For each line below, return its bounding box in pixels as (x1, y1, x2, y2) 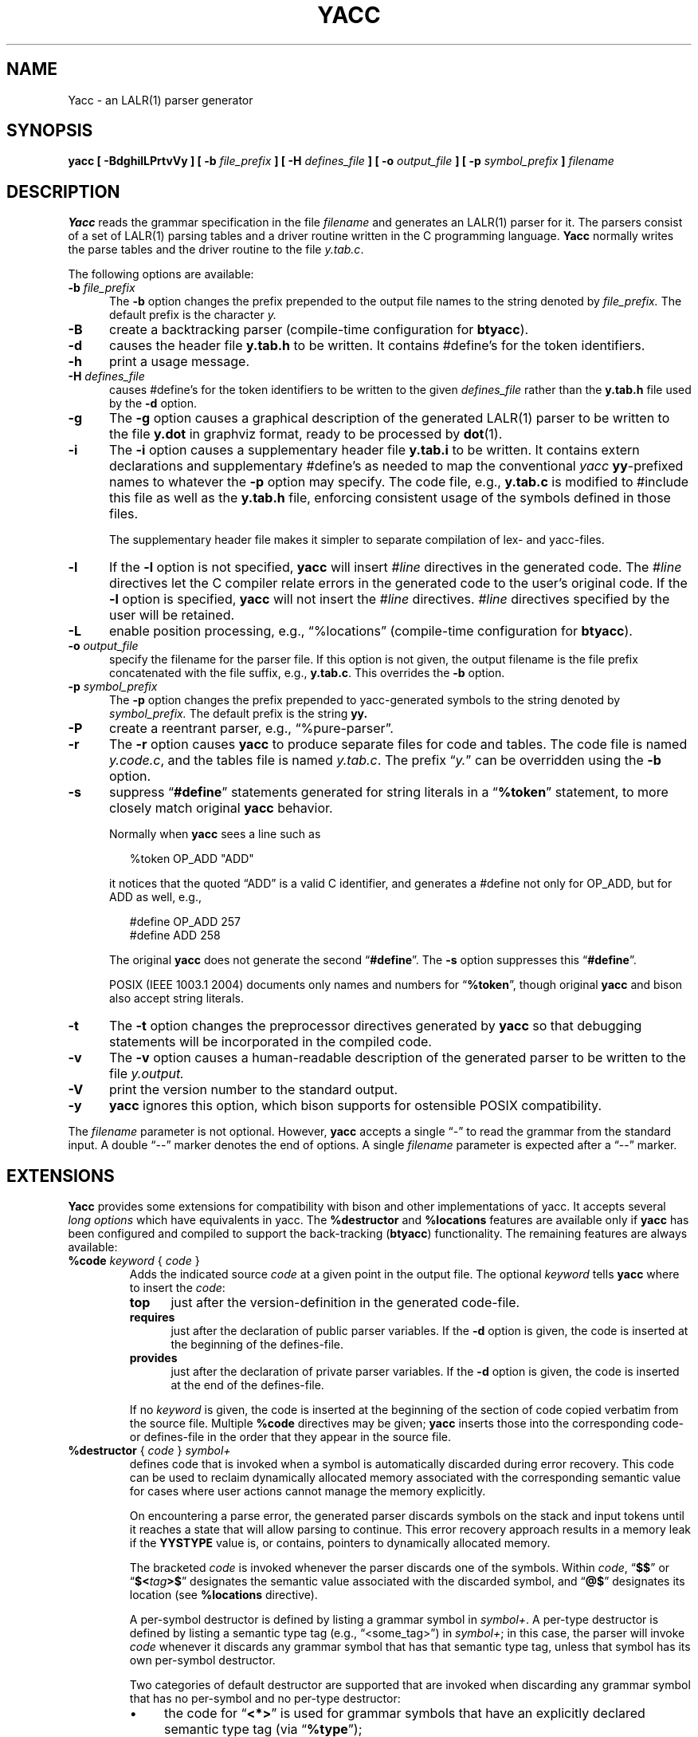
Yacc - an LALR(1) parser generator (68, 93, 253, 107)
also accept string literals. (109, 991, 244, 1006)
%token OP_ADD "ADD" (129, 852, 254, 866)
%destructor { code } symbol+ (68, 1444, 231, 1458)
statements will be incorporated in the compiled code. (108, 1034, 432, 1050)
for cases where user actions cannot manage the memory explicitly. (129, 1484, 486, 1499)
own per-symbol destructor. (129, 1653, 276, 1668)
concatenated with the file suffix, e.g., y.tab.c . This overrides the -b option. (109, 666, 505, 680)
